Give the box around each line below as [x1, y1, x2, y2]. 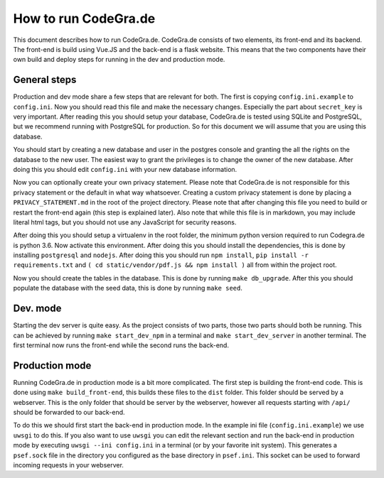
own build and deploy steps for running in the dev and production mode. [13, 55, 225, 64]
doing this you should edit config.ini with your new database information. [13, 165, 238, 173]
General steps [13, 74, 77, 86]
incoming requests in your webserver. [13, 460, 124, 469]
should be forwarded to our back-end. [13, 408, 125, 417]
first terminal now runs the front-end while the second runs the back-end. [13, 341, 229, 349]
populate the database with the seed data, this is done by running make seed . [13, 284, 243, 293]
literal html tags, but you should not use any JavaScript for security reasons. [13, 217, 237, 227]
